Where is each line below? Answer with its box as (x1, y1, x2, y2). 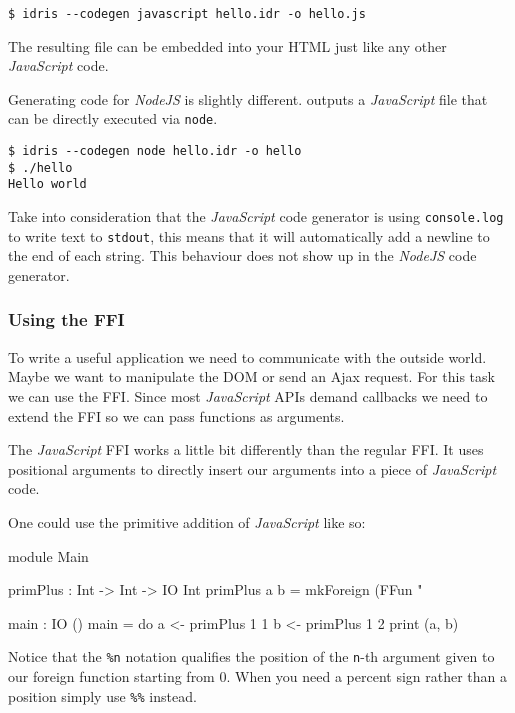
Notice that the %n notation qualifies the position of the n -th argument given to (8, 646, 495, 667)
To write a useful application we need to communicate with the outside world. (8, 346, 487, 367)
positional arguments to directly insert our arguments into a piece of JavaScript (8, 458, 497, 479)
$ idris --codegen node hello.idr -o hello (8, 144, 302, 159)
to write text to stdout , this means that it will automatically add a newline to (8, 225, 490, 246)
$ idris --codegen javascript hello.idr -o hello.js (8, 7, 366, 21)
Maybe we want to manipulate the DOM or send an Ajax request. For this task (8, 366, 495, 387)
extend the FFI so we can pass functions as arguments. (8, 405, 345, 426)
